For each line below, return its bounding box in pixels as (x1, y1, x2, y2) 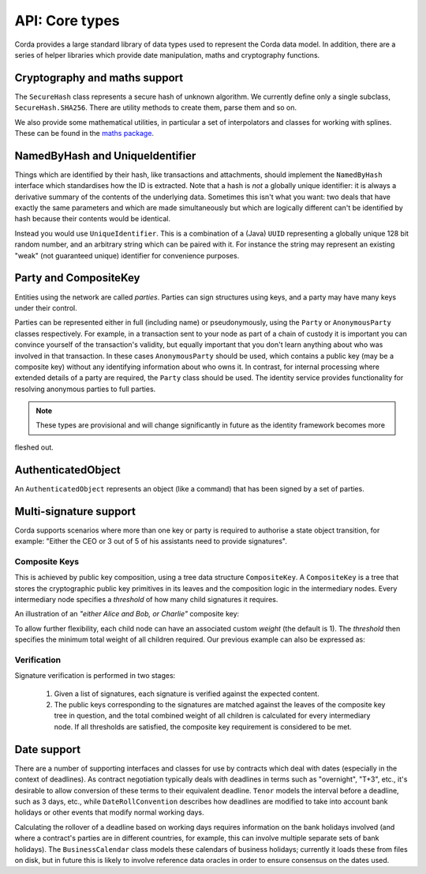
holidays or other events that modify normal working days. (14, 808, 204, 817)
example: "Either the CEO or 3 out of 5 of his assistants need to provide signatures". (14, 537, 288, 546)
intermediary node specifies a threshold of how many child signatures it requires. (14, 594, 278, 604)
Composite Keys (14, 556, 80, 567)
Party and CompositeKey (14, 271, 140, 284)
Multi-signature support (14, 504, 136, 518)
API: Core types (14, 12, 120, 29)
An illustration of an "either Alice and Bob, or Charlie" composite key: (14, 609, 240, 619)
